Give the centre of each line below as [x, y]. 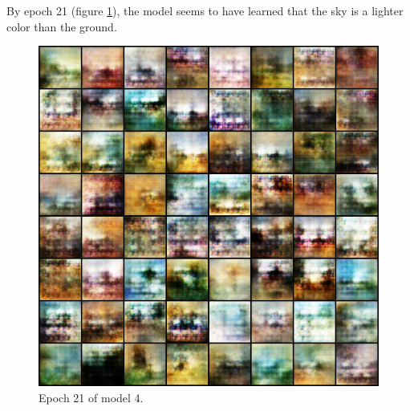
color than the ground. [62, 26]
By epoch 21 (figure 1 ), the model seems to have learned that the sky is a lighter [205, 10]
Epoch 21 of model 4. [91, 397]
